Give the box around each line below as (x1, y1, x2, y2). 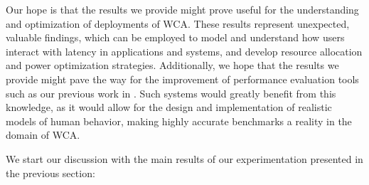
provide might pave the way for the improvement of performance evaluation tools (6, 71, 359, 86)
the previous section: (6, 165, 95, 180)
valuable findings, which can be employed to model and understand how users (6, 30, 345, 45)
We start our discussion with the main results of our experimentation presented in (6, 151, 363, 166)
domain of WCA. (6, 127, 80, 142)
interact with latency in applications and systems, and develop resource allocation (6, 43, 363, 58)
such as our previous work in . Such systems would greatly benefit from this (6, 85, 336, 100)
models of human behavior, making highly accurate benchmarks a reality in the (6, 113, 352, 128)
